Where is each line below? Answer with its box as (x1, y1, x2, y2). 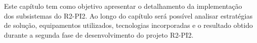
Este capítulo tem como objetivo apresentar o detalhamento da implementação (4, 1, 242, 11)
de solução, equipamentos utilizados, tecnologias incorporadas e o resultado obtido (4, 20, 253, 30)
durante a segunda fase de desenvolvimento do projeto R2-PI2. (4, 29, 194, 40)
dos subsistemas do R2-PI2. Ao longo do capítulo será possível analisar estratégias (4, 10, 253, 21)
